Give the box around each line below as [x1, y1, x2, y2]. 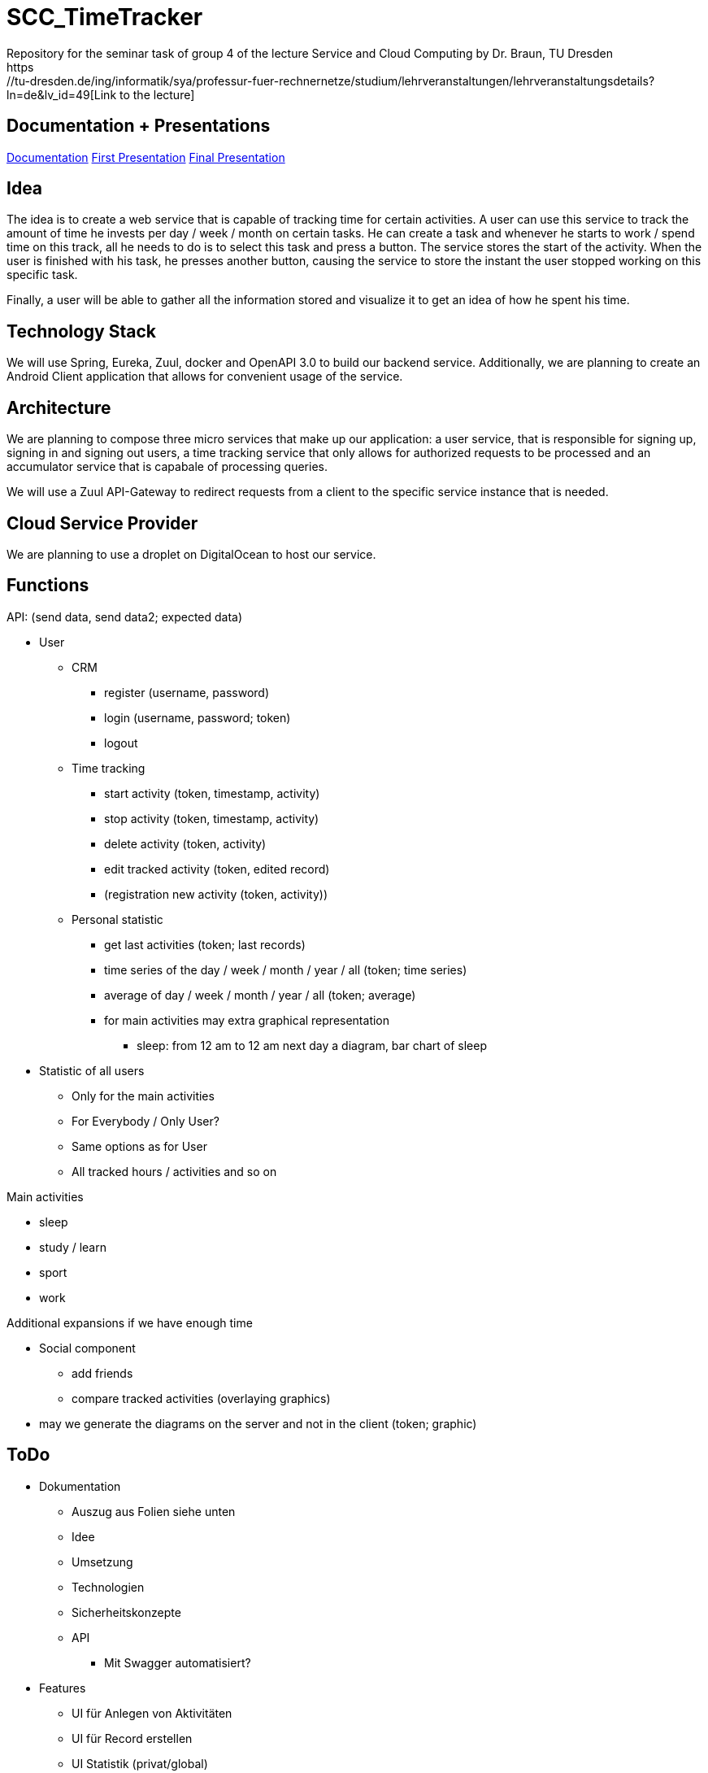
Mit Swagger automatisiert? [104, 1655, 251, 1670]
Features [39, 1680, 86, 1695]
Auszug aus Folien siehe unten [72, 1504, 236, 1518]
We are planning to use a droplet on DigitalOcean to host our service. [7, 547, 376, 561]
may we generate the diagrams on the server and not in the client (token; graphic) [39, 1416, 477, 1431]
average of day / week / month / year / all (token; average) [104, 987, 416, 1002]
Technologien [72, 1579, 145, 1594]
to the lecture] [119, 87, 195, 102]
